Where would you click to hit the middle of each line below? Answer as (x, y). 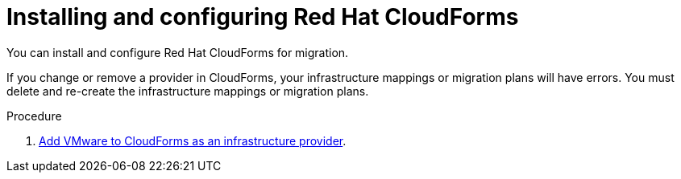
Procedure (34, 116)
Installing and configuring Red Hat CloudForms (263, 17)
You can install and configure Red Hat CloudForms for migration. (178, 52)
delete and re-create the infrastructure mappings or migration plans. (188, 91)
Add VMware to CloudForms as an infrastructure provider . (193, 140)
